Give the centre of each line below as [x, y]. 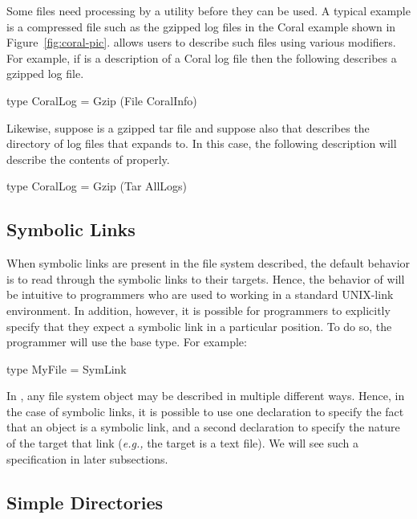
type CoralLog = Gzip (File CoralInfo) [102, 100]
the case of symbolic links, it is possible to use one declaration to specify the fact [205, 411]
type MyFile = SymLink [67, 368]
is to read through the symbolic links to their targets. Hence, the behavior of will [206, 278]
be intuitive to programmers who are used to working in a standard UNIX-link [200, 294]
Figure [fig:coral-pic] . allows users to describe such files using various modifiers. [201, 42]
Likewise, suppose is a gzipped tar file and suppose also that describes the [188, 127]
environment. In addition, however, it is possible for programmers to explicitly [198, 310]
